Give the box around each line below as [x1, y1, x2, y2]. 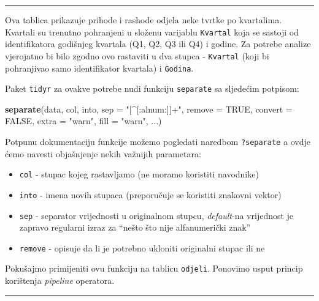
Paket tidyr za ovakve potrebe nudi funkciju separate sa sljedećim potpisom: [5, 82, 299, 95]
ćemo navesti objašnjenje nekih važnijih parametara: [5, 147, 201, 160]
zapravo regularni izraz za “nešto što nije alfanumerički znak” [19, 221, 251, 234]
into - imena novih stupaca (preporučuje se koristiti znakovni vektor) [19, 188, 282, 201]
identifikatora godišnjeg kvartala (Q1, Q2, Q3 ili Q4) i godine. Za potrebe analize [5, 37, 311, 50]
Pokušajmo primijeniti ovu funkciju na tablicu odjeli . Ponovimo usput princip [5, 262, 303, 275]
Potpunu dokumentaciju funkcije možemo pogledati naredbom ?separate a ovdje [5, 135, 310, 147]
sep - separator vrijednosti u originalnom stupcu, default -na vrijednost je [19, 209, 294, 221]
